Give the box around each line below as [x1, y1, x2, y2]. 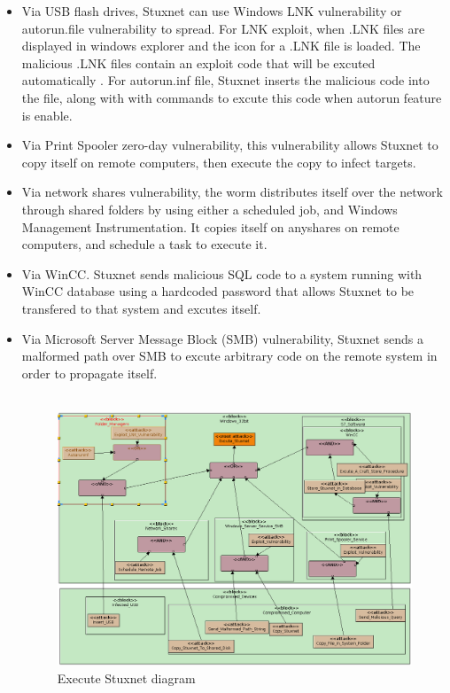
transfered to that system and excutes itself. [21, 299, 261, 317]
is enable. [21, 105, 73, 124]
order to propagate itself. [21, 363, 158, 382]
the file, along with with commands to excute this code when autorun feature [21, 88, 442, 106]
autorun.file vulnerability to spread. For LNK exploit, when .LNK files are [21, 19, 425, 37]
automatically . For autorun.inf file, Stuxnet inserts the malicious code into [21, 71, 430, 90]
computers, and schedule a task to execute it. [21, 235, 268, 253]
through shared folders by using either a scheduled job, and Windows [21, 199, 398, 218]
